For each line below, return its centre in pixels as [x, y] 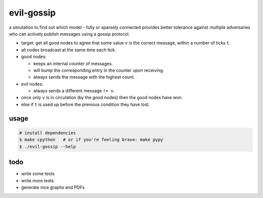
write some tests [38, 174]
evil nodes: [32, 84]
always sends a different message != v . [74, 91]
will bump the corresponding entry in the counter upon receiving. [99, 70]
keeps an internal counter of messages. [73, 63]
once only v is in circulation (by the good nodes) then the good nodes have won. [102, 98]
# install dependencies [48, 133]
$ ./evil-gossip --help [48, 147]
